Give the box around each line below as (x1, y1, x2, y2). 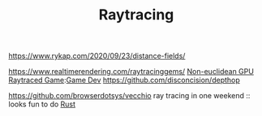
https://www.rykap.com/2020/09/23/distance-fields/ (8, 51, 186, 61)
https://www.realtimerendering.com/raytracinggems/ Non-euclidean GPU (8, 67, 254, 77)
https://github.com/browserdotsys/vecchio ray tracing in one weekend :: (8, 91, 251, 101)
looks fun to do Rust (8, 99, 75, 110)
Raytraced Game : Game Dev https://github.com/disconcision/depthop (8, 75, 241, 85)
